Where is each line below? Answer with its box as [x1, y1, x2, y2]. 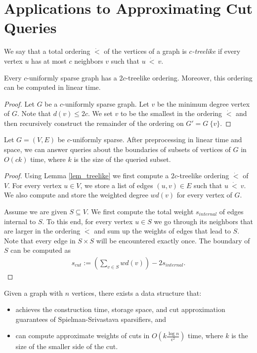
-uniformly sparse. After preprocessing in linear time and [70, 134, 242, 145]
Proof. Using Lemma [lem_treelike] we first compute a [4, 170, 169, 181]
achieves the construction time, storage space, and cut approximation [15, 304, 225, 314]
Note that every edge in [4, 235, 76, 245]
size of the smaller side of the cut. [15, 341, 118, 352]
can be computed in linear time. [4, 82, 101, 92]
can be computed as [10, 245, 71, 255]
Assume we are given [4, 206, 67, 217]
